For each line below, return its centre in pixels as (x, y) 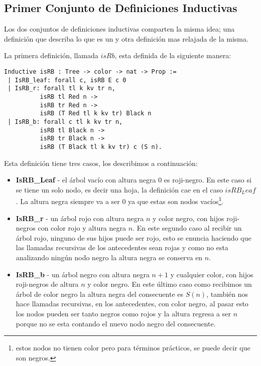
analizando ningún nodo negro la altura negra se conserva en (109, 257)
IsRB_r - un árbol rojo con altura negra (80, 218)
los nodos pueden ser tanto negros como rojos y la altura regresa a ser (123, 313)
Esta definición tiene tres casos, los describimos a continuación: (101, 163)
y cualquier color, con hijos (212, 274)
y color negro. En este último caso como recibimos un (170, 284)
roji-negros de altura (47, 284)
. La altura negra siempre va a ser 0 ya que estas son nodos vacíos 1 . (120, 200)
